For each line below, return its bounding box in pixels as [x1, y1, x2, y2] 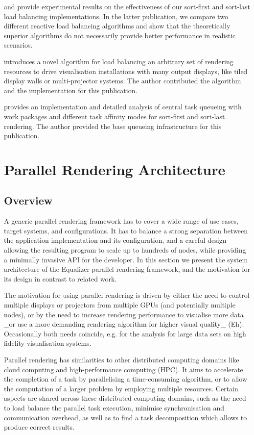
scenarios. [4, 40, 33, 50]
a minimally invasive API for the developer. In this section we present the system [4, 254, 248, 264]
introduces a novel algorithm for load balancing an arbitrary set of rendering [4, 56, 233, 66]
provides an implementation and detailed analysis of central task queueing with [4, 102, 242, 112]
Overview [4, 193, 53, 208]
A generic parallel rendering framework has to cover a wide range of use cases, [4, 216, 238, 226]
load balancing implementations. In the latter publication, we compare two [4, 11, 228, 21]
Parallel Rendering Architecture [4, 159, 226, 179]
